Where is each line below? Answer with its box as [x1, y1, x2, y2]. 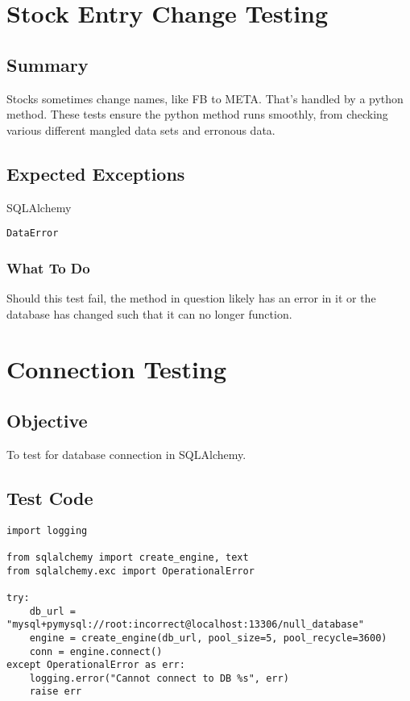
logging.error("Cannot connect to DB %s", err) [29, 672, 289, 684]
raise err [29, 686, 82, 698]
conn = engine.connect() [29, 645, 163, 657]
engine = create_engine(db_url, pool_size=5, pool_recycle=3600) [29, 632, 387, 644]
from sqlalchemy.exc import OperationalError [6, 565, 255, 577]
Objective [6, 407, 88, 432]
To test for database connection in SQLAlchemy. [6, 445, 246, 462]
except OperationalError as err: [6, 659, 185, 671]
